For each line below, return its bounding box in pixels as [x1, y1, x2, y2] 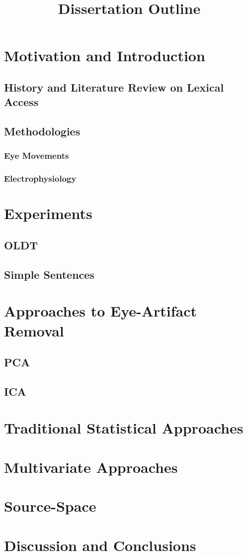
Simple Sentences [4, 266, 94, 282]
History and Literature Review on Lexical [4, 79, 224, 95]
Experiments [4, 203, 92, 223]
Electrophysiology [4, 172, 77, 185]
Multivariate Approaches [4, 456, 178, 477]
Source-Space [4, 496, 96, 516]
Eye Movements [4, 149, 69, 162]
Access [4, 94, 39, 110]
